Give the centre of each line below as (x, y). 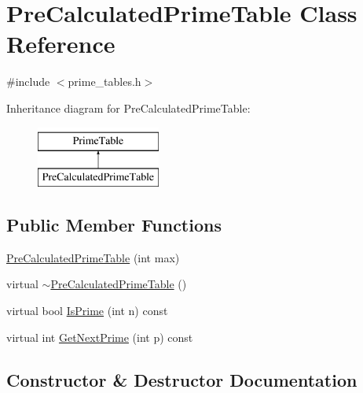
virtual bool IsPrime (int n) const (87, 311)
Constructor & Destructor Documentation (182, 379)
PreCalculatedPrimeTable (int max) (93, 257)
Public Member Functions (114, 225)
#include (28, 82)
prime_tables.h (104, 82)
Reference (61, 44)
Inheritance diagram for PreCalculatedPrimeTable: (128, 108)
